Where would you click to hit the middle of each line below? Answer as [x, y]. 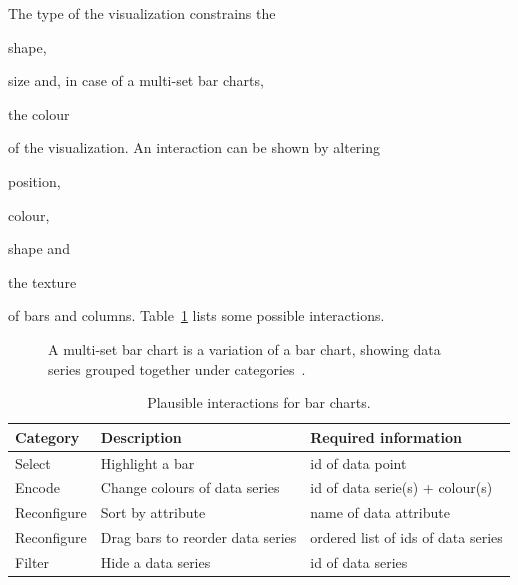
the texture [42, 281]
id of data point [358, 462]
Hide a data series [155, 561]
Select [33, 462]
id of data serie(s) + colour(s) [401, 487]
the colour [39, 113]
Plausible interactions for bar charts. [259, 402]
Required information [386, 436]
